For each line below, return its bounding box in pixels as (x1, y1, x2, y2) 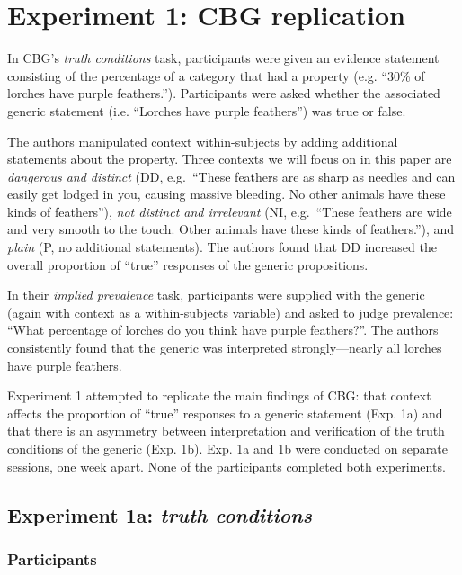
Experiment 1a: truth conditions (7, 500, 312, 528)
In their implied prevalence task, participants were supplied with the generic (7, 285, 425, 304)
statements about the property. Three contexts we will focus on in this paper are (7, 149, 452, 168)
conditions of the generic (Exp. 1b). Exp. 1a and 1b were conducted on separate (7, 439, 448, 457)
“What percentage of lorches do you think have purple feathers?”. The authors (7, 320, 439, 339)
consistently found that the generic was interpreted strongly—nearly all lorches (7, 338, 442, 357)
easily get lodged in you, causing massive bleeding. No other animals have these (7, 184, 446, 203)
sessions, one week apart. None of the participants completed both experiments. (7, 456, 446, 475)
